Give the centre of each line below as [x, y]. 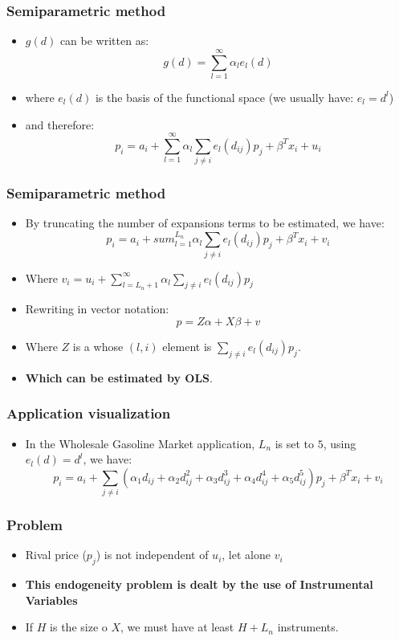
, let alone [246, 555]
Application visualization [89, 413]
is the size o [79, 627]
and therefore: [60, 124]
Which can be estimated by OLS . [119, 377]
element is [187, 346]
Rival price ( [56, 555]
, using [340, 443]
